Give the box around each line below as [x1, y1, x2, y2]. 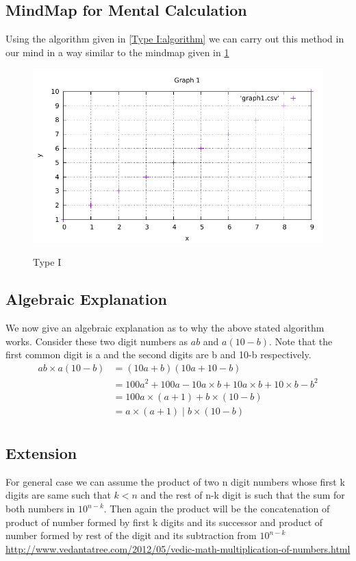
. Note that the [269, 334, 333, 348]
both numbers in [5, 501, 75, 515]
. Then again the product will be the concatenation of [103, 501, 330, 515]
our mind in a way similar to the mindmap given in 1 [5, 45, 229, 59]
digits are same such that [5, 488, 111, 502]
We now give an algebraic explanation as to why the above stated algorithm [5, 321, 325, 335]
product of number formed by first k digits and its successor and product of [5, 514, 323, 529]
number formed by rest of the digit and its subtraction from [5, 528, 257, 543]
